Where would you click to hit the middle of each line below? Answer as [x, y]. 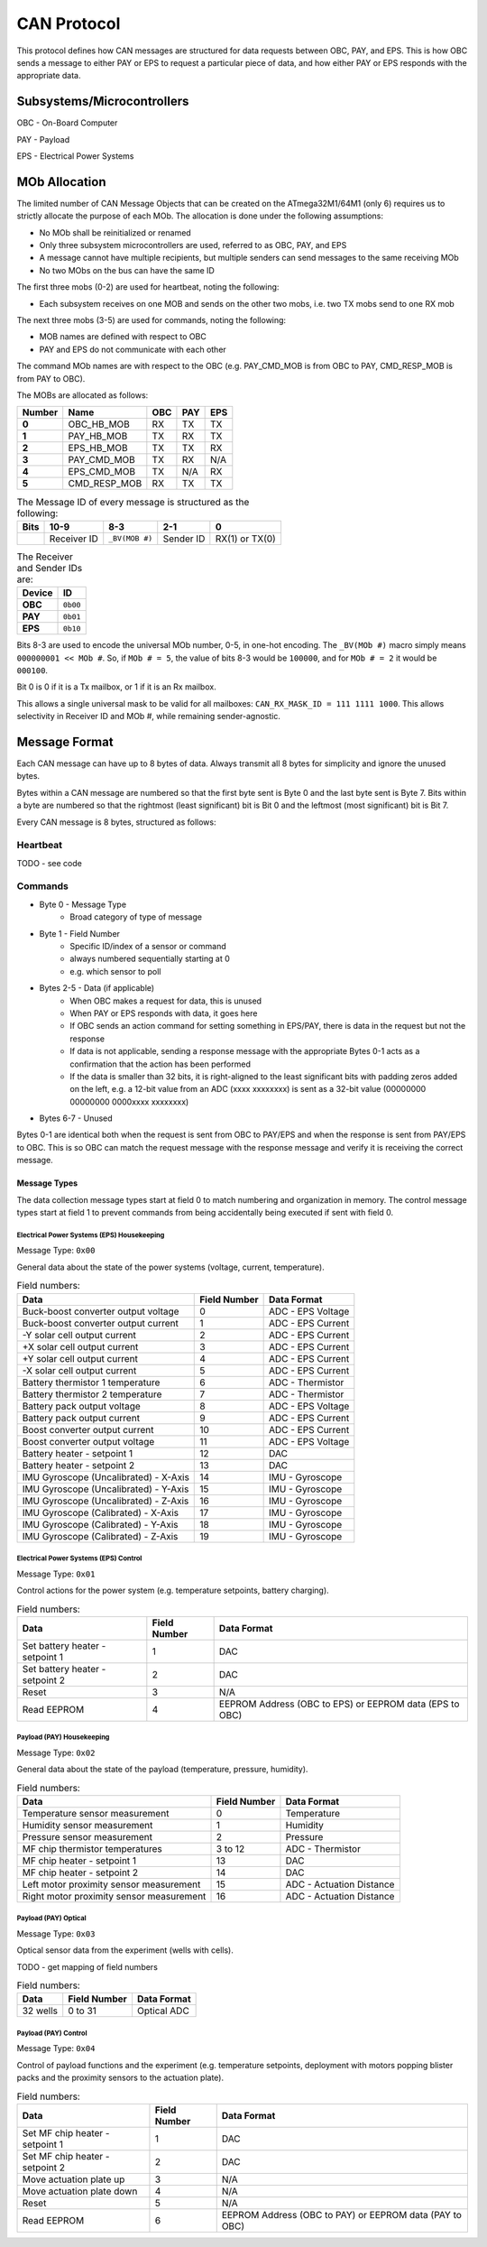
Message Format [65, 741]
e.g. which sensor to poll [115, 971]
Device [37, 593]
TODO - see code [50, 863]
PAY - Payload [43, 139]
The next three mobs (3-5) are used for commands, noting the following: [152, 320]
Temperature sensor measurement [96, 1813]
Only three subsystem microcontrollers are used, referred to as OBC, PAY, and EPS [193, 245]
